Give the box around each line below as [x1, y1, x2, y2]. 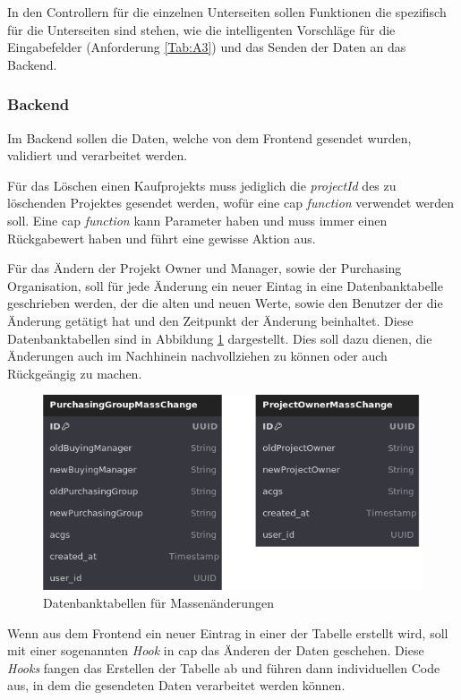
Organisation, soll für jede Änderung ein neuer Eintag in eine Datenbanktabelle [7, 276, 443, 295]
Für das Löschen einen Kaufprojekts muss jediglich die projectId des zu [7, 175, 397, 194]
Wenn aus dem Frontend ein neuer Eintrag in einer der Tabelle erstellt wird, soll [7, 623, 448, 642]
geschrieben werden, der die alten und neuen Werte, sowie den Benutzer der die [7, 294, 443, 312]
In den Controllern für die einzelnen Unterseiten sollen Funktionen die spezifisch [7, 3, 447, 21]
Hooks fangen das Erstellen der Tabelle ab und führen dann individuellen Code [7, 658, 440, 677]
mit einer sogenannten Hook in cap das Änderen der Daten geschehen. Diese [7, 641, 424, 660]
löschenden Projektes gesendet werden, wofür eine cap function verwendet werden [7, 193, 455, 212]
